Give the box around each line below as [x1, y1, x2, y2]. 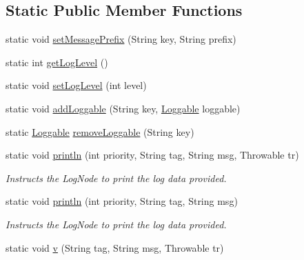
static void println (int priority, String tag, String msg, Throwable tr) [6, 148, 299, 162]
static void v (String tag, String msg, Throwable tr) [6, 240, 224, 254]
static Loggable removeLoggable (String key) [6, 124, 194, 139]
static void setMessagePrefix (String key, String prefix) [6, 32, 236, 46]
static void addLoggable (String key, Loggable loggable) [6, 101, 241, 115]
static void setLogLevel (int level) [6, 78, 147, 92]
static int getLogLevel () [6, 54, 108, 69]
